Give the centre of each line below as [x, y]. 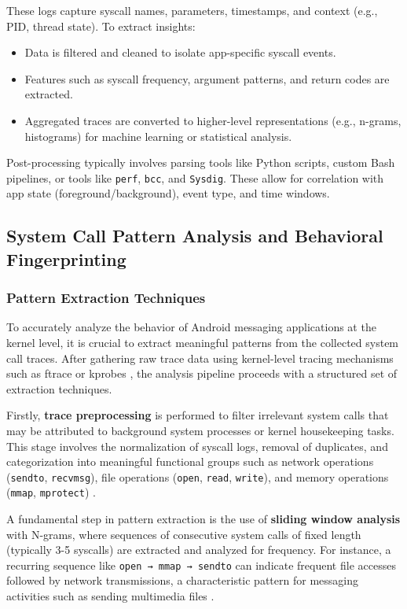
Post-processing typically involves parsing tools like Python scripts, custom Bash [201, 162]
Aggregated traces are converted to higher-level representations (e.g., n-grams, [213, 120]
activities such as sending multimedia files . [110, 596]
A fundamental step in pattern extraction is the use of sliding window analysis [203, 519]
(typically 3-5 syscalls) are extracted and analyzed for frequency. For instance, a [199, 550]
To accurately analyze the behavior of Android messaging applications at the [191, 327]
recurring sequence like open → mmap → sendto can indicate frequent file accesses [201, 565]
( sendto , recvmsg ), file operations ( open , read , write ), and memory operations [198, 476]
